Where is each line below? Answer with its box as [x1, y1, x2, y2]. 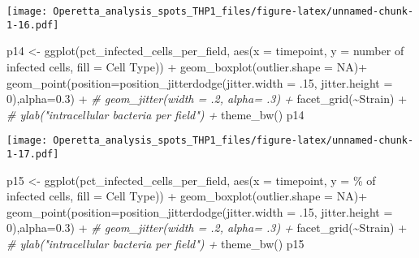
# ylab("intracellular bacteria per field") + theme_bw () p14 [6, 105, 305, 123]
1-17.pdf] [6, 148, 59, 160]
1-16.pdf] [6, 19, 59, 31]
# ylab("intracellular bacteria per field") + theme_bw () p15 [6, 234, 305, 252]
